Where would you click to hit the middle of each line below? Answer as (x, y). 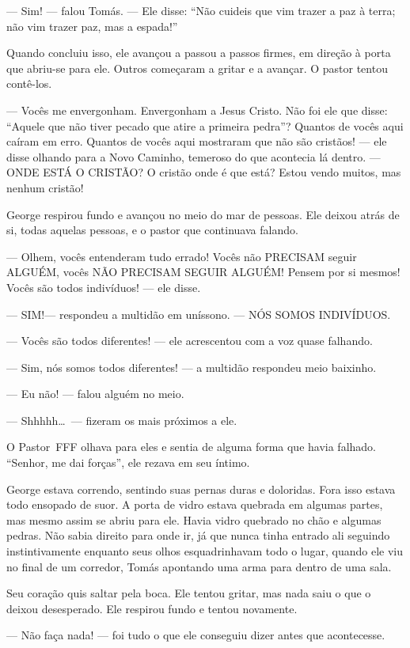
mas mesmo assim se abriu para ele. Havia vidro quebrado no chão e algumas (194, 519)
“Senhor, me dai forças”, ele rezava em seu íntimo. (128, 462)
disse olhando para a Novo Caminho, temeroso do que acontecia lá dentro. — (194, 156)
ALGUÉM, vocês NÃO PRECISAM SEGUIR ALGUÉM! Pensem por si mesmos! (203, 272)
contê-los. (29, 83)
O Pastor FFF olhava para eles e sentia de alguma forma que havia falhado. (192, 447)
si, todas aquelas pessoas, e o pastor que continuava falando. (152, 230)
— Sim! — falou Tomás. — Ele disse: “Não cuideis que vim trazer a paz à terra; (201, 10)
